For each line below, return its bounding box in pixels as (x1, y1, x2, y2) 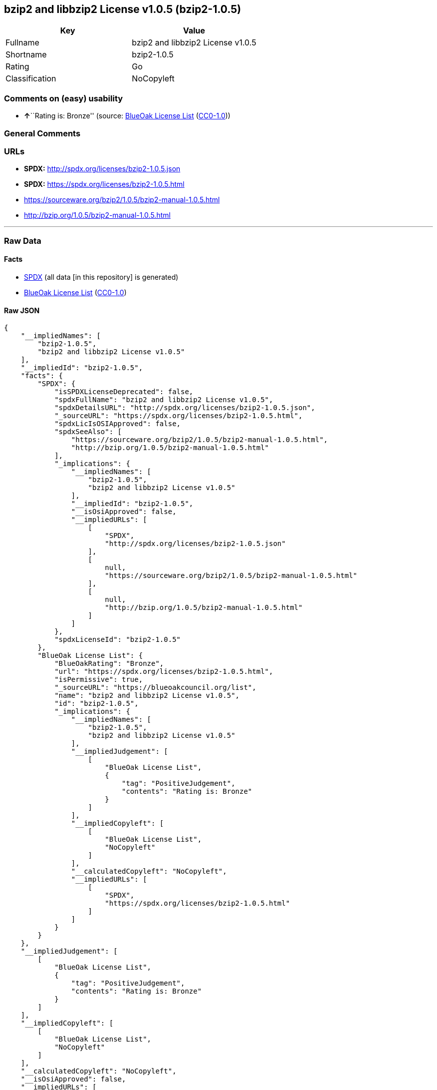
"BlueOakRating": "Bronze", (54, 659, 164, 668)
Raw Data (4, 235, 41, 246)
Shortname (5, 49, 47, 60)
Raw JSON (4, 306, 40, 315)
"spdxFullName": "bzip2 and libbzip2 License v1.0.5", (54, 396, 273, 404)
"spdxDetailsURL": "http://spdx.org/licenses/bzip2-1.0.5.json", (54, 404, 315, 412)
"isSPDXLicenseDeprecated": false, (54, 388, 194, 396)
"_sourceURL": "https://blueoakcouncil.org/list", (54, 683, 256, 692)
